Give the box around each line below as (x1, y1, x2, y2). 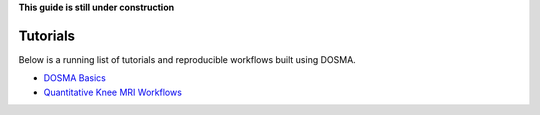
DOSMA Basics (43, 72, 107, 84)
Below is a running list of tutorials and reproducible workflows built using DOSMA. (18, 53, 357, 65)
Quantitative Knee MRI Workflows (43, 86, 182, 98)
